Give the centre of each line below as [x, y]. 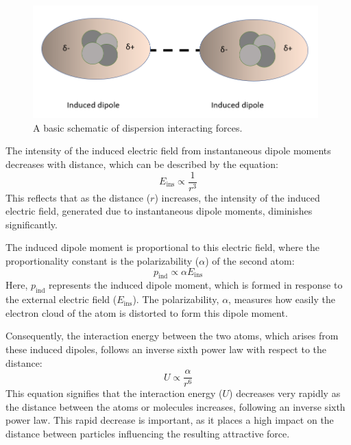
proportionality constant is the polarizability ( [102, 260]
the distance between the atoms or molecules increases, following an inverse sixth [175, 406]
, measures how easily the [282, 299]
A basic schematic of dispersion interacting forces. [138, 127]
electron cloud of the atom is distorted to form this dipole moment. [147, 312]
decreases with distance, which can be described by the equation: [142, 164]
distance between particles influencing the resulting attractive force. [148, 433]
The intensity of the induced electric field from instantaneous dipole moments [168, 151]
